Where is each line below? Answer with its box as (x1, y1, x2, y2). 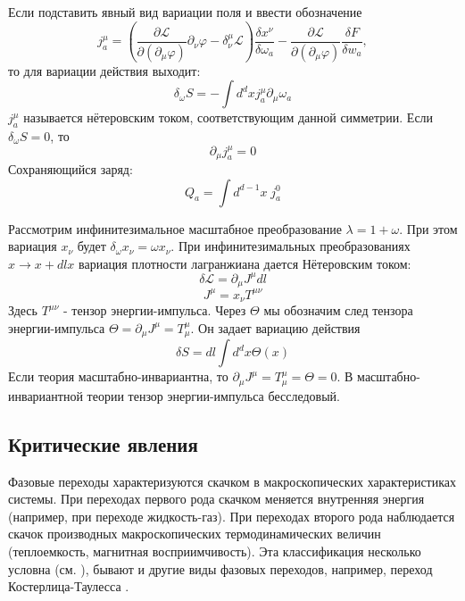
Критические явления (8, 430, 198, 457)
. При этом (399, 219, 458, 238)
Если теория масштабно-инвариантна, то (8, 367, 228, 386)
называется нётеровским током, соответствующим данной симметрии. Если (23, 108, 434, 127)
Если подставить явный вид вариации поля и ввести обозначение (8, 3, 362, 21)
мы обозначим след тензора (263, 301, 413, 320)
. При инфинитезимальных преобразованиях (170, 237, 411, 255)
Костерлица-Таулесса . (8, 577, 129, 596)
